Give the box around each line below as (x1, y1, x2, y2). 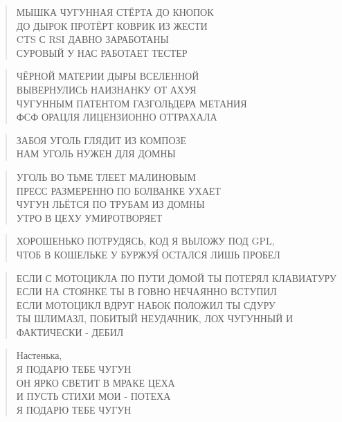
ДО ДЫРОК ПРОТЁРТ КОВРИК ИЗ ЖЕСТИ (16, 18, 208, 33)
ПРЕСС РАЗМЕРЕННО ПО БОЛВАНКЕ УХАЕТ (16, 183, 221, 197)
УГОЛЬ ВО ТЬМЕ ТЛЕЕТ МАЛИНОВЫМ (16, 169, 196, 184)
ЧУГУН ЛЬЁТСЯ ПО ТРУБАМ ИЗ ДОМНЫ (16, 197, 205, 211)
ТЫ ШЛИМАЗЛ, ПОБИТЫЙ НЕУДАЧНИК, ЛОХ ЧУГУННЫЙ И (16, 311, 294, 326)
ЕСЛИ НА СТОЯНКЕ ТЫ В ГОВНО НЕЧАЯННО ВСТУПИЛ (16, 284, 277, 299)
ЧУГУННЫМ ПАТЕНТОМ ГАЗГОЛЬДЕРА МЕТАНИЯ (16, 96, 247, 110)
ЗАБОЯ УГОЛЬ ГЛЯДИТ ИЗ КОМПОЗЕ (16, 132, 187, 147)
